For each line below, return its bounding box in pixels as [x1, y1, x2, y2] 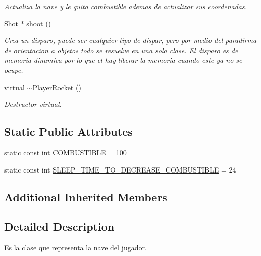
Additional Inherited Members [4, 189, 167, 204]
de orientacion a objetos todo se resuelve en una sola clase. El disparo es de [4, 45, 238, 55]
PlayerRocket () [32, 81, 81, 92]
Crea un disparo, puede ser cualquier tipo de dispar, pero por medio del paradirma [4, 35, 257, 46]
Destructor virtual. [4, 99, 62, 109]
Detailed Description [4, 219, 115, 234]
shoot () [26, 18, 51, 28]
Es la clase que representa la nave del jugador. [4, 242, 147, 253]
